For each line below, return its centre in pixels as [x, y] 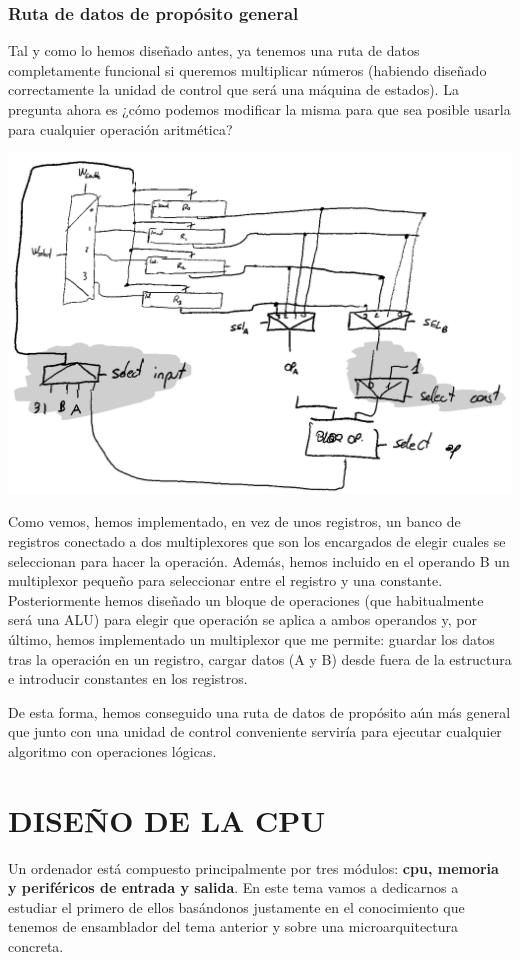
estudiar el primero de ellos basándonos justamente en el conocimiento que [236, 906]
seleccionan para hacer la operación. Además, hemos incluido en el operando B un [259, 560]
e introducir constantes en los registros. [128, 678]
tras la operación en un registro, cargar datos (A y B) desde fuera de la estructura [260, 658]
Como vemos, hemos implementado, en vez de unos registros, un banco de [234, 521]
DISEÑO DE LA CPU [167, 819]
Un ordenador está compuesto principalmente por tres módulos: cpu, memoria [253, 867]
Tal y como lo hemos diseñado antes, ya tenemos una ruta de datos [214, 50]
